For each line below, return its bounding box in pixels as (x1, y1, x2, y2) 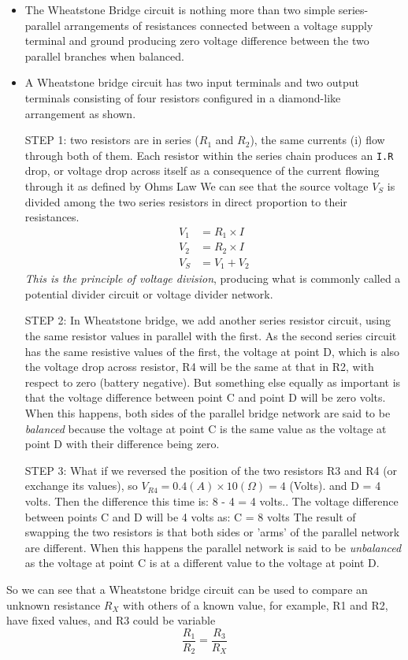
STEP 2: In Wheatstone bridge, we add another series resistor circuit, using (24, 312, 391, 328)
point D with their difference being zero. (24, 436, 220, 452)
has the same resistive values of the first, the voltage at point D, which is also (24, 343, 400, 359)
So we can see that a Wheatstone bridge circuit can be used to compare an (6, 580, 368, 597)
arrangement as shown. (24, 105, 136, 121)
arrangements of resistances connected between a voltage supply (64, 17, 373, 33)
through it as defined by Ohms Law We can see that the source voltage (24, 178, 369, 194)
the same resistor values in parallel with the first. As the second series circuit (24, 328, 397, 344)
